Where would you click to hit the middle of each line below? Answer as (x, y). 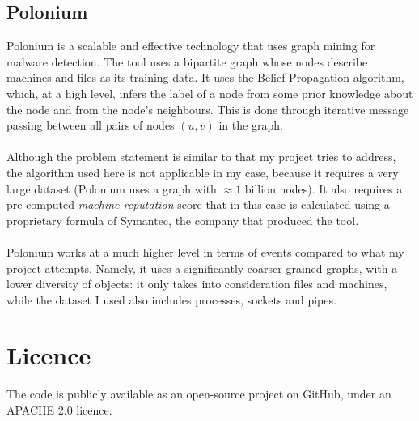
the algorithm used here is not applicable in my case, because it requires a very (203, 172)
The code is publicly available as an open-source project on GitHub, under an (199, 394)
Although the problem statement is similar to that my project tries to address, (201, 157)
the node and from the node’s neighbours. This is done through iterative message (208, 109)
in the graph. (251, 125)
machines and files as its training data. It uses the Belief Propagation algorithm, (205, 77)
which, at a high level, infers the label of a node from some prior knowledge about (210, 93)
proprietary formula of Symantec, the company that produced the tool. (183, 220)
